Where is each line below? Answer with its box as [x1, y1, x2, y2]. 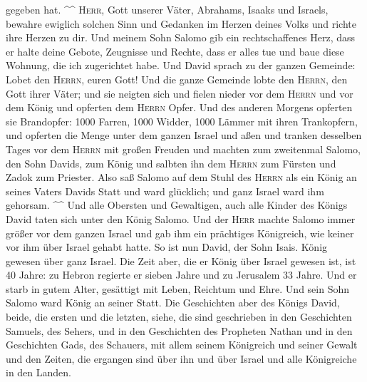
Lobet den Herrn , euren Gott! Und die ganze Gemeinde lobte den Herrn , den [6, 71, 348, 86]
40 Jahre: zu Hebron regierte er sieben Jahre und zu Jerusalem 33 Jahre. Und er [6, 267, 357, 282]
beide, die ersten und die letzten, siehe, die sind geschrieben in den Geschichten [6, 309, 352, 324]
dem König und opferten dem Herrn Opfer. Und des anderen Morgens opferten [6, 100, 353, 115]
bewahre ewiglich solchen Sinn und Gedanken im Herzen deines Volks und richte [6, 16, 356, 31]
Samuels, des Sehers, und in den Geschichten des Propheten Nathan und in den [6, 323, 353, 338]
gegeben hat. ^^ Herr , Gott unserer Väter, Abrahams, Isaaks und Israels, [6, 2, 329, 16]
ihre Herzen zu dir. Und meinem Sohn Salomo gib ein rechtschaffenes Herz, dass [6, 30, 356, 45]
